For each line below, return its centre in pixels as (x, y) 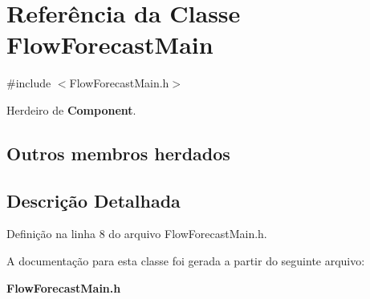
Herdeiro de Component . (71, 109)
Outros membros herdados (118, 153)
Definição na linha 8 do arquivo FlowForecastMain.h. (137, 234)
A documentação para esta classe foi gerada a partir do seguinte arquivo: (186, 261)
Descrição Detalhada (94, 200)
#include (29, 83)
